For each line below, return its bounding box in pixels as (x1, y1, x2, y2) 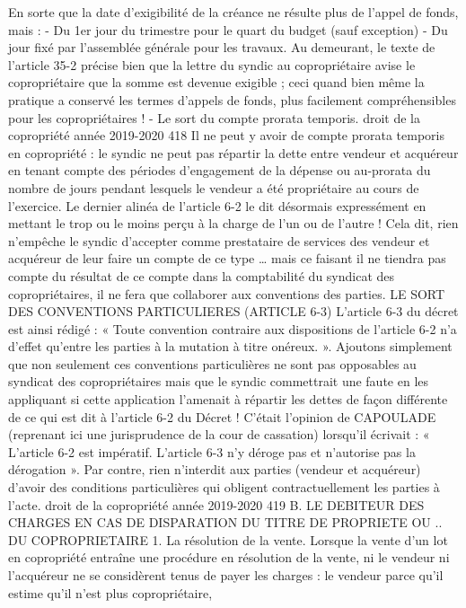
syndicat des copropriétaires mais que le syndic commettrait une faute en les (8, 372, 429, 391)
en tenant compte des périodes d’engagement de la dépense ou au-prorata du (8, 161, 431, 180)
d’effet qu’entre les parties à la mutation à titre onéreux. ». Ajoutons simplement (8, 337, 453, 356)
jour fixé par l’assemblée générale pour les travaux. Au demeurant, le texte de (8, 38, 435, 57)
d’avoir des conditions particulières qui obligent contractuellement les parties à (8, 478, 440, 497)
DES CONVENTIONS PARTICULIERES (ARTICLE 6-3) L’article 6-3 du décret (8, 302, 459, 321)
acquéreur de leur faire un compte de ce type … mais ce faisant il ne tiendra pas (8, 249, 446, 268)
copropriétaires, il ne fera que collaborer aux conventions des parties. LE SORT (8, 284, 445, 303)
